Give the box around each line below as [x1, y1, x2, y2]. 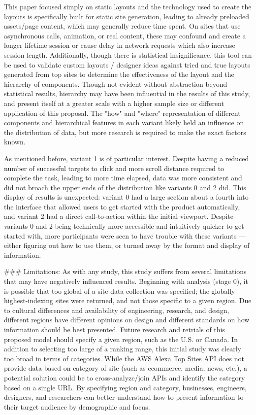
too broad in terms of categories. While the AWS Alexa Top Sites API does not [4, 353, 244, 363]
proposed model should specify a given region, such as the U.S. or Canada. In [4, 334, 238, 344]
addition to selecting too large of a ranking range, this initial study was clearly [4, 344, 241, 354]
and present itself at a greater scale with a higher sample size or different [4, 98, 224, 108]
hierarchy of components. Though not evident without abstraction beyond [4, 78, 227, 89]
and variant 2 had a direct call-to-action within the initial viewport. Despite [4, 211, 233, 221]
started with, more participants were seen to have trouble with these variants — [4, 230, 246, 241]
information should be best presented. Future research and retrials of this [4, 324, 225, 334]
